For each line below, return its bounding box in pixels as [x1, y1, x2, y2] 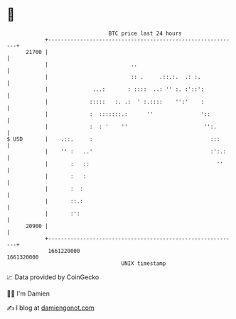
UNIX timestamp [121, 259, 166, 267]
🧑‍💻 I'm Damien [6, 289, 50, 298]
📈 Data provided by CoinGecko [6, 273, 100, 281]
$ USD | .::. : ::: [6, 135, 220, 143]
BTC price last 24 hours [108, 30, 182, 37]
